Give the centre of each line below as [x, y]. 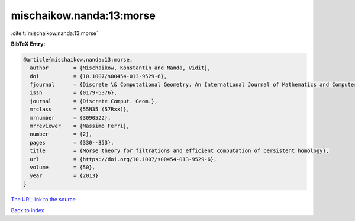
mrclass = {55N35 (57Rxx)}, [80, 109]
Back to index [28, 210]
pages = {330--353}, [72, 142]
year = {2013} [64, 176]
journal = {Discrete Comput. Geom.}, [94, 101]
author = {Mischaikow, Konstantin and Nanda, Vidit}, [120, 68]
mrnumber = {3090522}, [70, 118]
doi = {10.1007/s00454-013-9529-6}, [99, 76]
